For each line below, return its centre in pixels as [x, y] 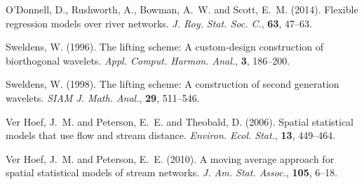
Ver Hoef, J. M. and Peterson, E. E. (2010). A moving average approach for [170, 158]
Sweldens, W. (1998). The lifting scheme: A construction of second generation [173, 84]
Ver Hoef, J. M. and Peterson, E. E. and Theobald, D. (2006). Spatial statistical [180, 121]
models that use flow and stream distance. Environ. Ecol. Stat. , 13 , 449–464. [171, 135]
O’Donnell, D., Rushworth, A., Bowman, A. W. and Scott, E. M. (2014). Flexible [182, 9]
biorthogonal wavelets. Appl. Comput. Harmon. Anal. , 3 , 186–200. [148, 60]
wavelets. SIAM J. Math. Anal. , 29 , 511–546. [103, 97]
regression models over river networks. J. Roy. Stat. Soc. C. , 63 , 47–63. [159, 23]
